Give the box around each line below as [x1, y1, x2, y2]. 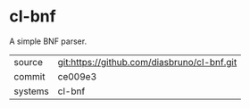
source [13, 55, 43, 68]
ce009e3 [57, 70, 97, 82]
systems [13, 85, 49, 97]
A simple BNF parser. [9, 36, 87, 46]
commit [13, 70, 46, 82]
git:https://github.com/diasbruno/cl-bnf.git [57, 55, 237, 68]
